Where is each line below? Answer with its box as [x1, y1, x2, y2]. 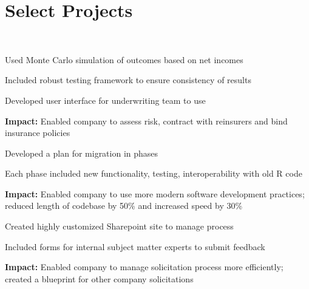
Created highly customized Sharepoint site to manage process [5, 220, 234, 233]
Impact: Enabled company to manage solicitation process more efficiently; [5, 260, 284, 273]
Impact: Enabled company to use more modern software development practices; [5, 187, 305, 200]
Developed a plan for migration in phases [5, 146, 158, 159]
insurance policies [5, 126, 70, 139]
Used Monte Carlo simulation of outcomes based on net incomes [5, 53, 243, 66]
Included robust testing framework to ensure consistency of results [5, 73, 251, 86]
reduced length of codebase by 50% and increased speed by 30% [5, 199, 243, 212]
